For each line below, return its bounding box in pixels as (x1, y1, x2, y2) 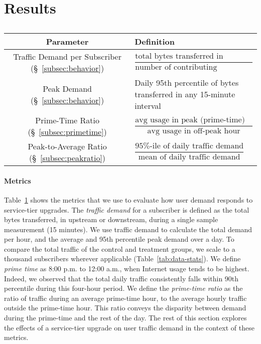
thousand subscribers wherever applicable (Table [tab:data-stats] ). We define (4, 253, 241, 264)
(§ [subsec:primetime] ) (28, 126, 107, 138)
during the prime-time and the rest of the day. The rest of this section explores (4, 312, 247, 323)
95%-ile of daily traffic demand (135, 142, 244, 150)
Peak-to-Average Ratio (28, 140, 107, 152)
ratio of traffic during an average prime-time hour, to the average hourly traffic (4, 292, 247, 303)
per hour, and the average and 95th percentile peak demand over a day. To (4, 234, 234, 244)
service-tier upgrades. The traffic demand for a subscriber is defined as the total (4, 204, 249, 215)
